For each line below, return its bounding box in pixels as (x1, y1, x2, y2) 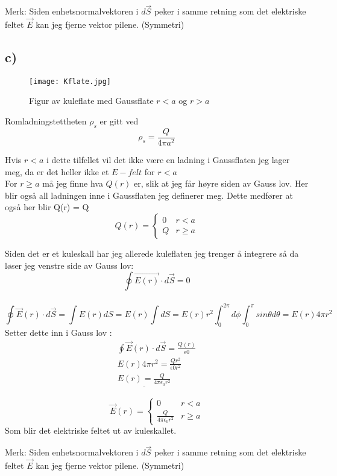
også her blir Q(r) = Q (5, 201, 89, 213)
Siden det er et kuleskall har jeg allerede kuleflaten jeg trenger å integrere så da (5, 246, 299, 259)
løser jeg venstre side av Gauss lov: (5, 259, 134, 271)
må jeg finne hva (42, 177, 103, 190)
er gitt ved (99, 115, 139, 127)
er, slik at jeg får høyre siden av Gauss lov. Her (134, 177, 309, 190)
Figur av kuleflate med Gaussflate (29, 94, 154, 107)
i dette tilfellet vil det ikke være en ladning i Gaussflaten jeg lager (46, 153, 290, 166)
